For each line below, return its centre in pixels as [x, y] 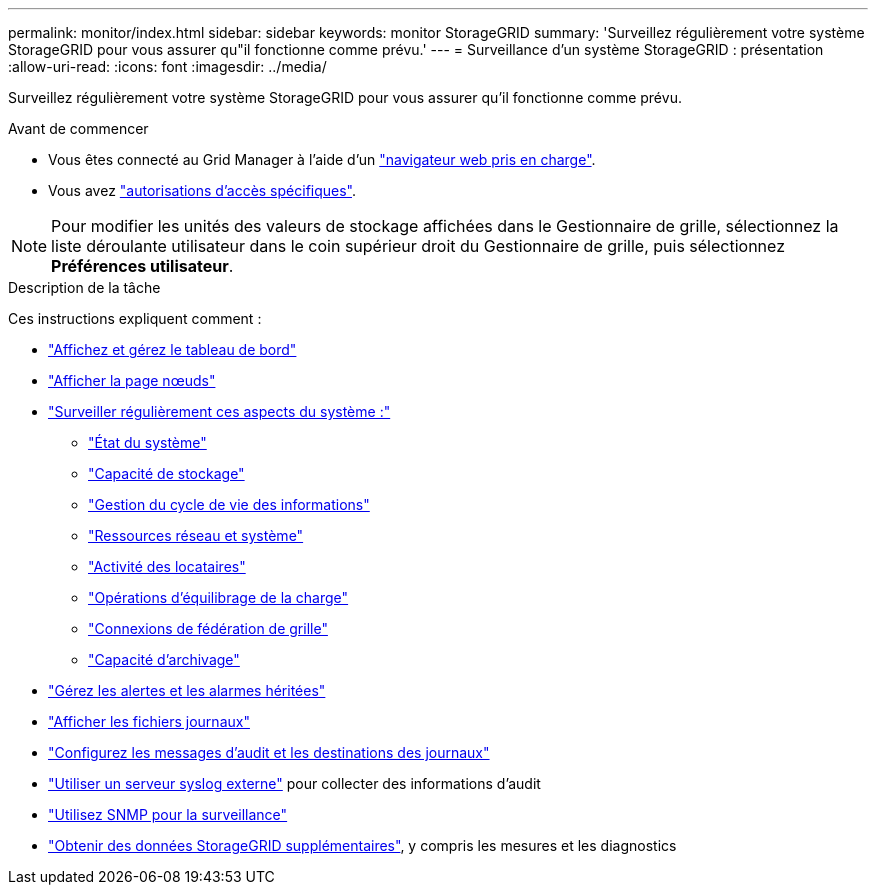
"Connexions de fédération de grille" [208, 628]
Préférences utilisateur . [142, 266]
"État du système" [147, 442]
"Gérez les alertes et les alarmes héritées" [187, 690]
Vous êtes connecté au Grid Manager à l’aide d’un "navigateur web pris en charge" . [322, 159]
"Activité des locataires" [167, 566]
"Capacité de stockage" [166, 473]
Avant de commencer [78, 128]
